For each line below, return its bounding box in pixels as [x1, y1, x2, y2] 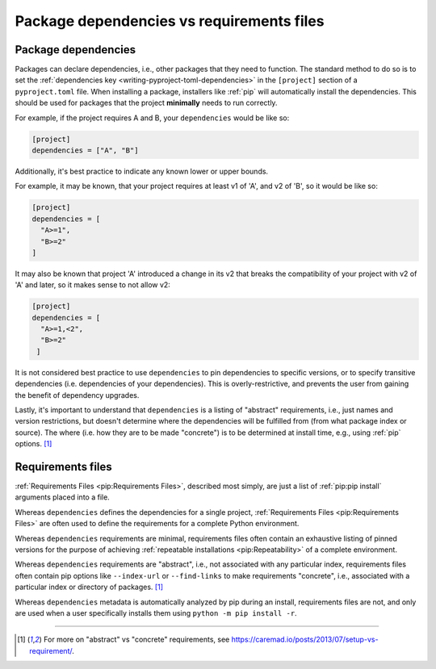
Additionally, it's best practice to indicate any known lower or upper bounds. [15, 166, 269, 176]
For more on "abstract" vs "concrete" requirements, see [43, 634, 230, 645]
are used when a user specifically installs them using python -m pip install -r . [15, 608, 298, 617]
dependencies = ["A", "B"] [31, 146, 139, 155]
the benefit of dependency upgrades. [15, 390, 140, 399]
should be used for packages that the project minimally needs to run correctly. [15, 98, 278, 108]
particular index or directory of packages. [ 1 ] [15, 582, 163, 592]
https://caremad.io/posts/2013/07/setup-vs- [231, 634, 379, 645]
